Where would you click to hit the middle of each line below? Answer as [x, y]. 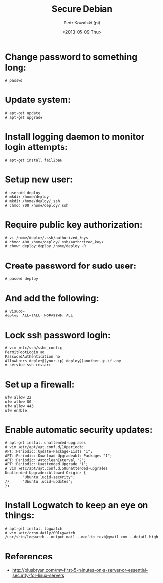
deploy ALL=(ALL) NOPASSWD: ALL [39, 316]
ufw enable [16, 411]
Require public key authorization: [74, 225]
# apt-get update [23, 113]
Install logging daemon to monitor [75, 136]
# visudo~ [15, 311]
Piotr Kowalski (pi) [82, 23]
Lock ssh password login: [58, 335]
